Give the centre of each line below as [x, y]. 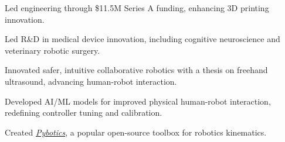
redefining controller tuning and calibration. [84, 112]
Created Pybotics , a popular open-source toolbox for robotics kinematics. [136, 132]
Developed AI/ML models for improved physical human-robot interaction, [138, 101]
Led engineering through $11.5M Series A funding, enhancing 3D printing [137, 8]
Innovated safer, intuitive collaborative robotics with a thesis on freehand [136, 70]
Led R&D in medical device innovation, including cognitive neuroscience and [142, 39]
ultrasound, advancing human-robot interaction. [91, 81]
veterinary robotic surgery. [52, 50]
